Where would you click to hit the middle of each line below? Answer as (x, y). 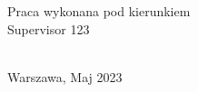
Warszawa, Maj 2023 (65, 76)
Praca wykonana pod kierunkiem (99, 11)
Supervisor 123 (49, 28)
